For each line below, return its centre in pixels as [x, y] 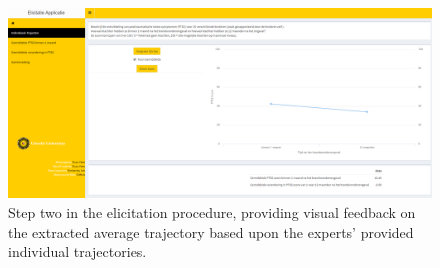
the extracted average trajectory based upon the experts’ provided [211, 231]
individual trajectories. [77, 251]
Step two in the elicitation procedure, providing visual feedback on [212, 212]
